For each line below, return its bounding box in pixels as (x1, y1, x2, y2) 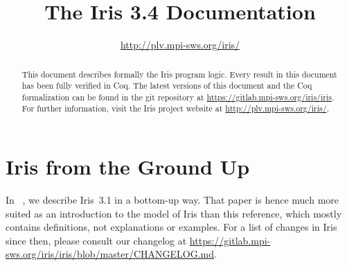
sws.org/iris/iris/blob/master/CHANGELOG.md (6, 247, 214, 261)
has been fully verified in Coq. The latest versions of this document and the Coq (21, 80, 312, 91)
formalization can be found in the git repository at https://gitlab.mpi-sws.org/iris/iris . (21, 91, 335, 103)
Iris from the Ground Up (6, 152, 250, 181)
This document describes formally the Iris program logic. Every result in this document (21, 68, 337, 80)
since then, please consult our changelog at (6, 233, 187, 247)
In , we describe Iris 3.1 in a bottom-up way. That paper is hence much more (6, 193, 339, 207)
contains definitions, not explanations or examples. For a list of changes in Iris (6, 220, 337, 234)
